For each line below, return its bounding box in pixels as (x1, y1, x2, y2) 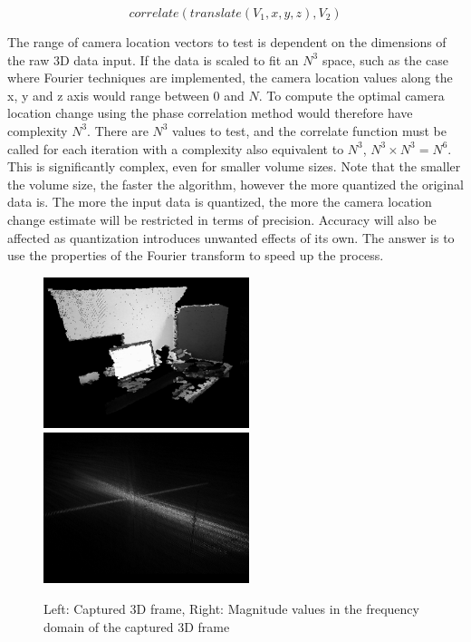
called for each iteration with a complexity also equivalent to (7, 139, 344, 158)
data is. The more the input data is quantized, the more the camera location (7, 192, 432, 211)
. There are (87, 121, 149, 140)
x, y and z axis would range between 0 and (7, 85, 245, 104)
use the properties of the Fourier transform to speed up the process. (7, 246, 384, 265)
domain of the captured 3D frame (43, 617, 230, 636)
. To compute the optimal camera (258, 85, 445, 104)
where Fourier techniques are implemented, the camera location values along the (7, 68, 453, 87)
